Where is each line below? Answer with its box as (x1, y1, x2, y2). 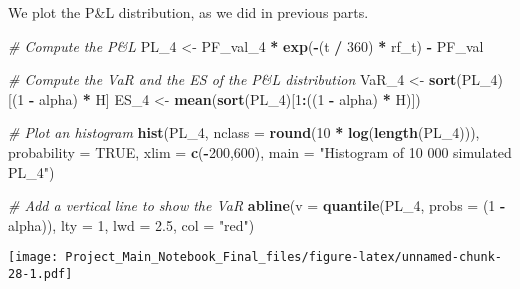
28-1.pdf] (8, 267, 73, 281)
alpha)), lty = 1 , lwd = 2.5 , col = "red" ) (8, 214, 255, 235)
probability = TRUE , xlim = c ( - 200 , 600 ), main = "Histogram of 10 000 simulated (8, 141, 512, 162)
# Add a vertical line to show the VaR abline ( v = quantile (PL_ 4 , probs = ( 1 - (8, 195, 506, 216)
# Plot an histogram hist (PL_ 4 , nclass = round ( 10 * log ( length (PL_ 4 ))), (8, 122, 480, 143)
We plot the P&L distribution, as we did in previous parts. (8, 2, 369, 22)
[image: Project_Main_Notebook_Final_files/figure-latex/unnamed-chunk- (8, 250, 502, 265)
